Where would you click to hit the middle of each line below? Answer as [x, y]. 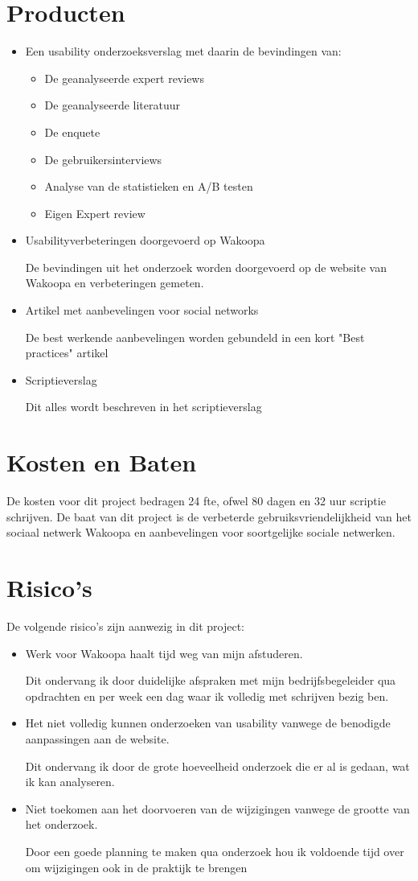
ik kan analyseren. [70, 782]
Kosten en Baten [102, 462]
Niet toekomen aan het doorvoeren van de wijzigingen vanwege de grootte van [217, 808]
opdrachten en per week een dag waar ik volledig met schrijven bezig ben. [207, 696]
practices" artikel [67, 353]
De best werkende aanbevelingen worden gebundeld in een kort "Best [195, 337]
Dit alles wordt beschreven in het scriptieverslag [143, 407]
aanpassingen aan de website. [97, 739]
